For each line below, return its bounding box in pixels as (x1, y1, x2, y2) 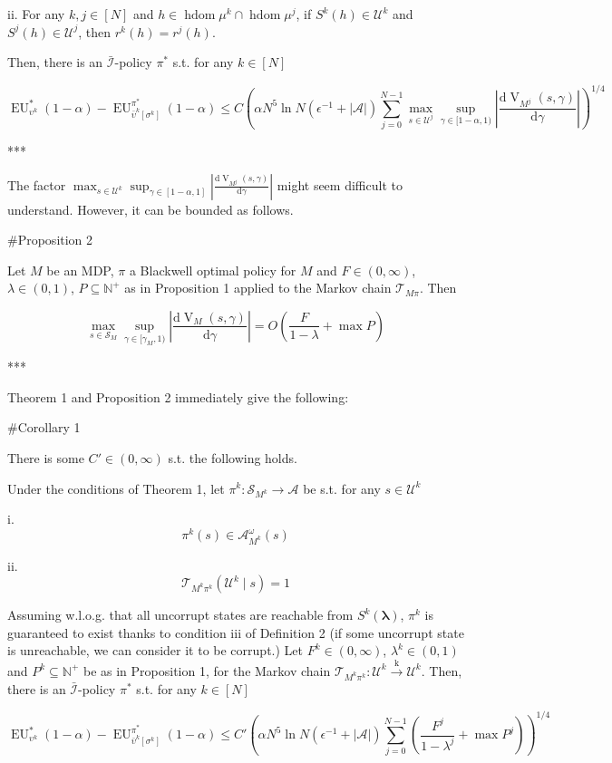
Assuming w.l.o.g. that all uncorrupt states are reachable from (7, 605, 354, 624)
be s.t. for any (303, 478, 381, 497)
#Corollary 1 (7, 418, 81, 437)
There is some (7, 448, 84, 467)
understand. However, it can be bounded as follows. (7, 199, 294, 218)
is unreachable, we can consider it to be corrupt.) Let (7, 641, 303, 660)
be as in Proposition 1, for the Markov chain (83, 661, 331, 680)
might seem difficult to (277, 175, 403, 194)
